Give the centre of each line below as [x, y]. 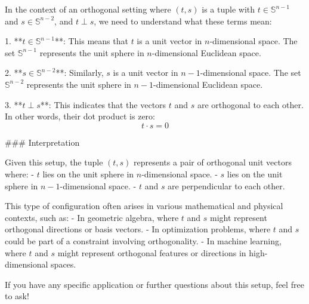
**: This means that [91, 41]
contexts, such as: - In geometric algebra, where [92, 217]
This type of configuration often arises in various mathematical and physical [144, 206]
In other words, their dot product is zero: [80, 116]
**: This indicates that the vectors [103, 104]
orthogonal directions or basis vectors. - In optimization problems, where [138, 229]
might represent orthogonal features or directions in [152, 252]
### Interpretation [42, 142]
